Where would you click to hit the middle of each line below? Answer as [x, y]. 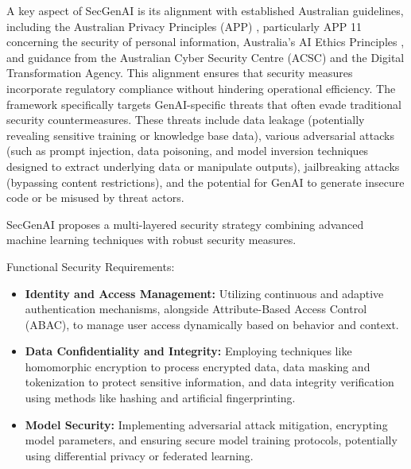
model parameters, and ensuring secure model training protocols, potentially [211, 440]
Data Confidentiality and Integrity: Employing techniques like [188, 351]
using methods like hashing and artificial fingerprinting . [160, 398]
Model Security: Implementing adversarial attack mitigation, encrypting [206, 424]
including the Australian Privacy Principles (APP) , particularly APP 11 [184, 26]
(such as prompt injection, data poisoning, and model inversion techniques [188, 151]
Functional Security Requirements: [91, 266]
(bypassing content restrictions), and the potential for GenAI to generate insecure [205, 182]
